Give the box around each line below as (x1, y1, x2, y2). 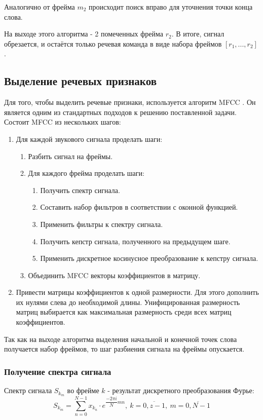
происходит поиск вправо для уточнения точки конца (89, 2, 253, 12)
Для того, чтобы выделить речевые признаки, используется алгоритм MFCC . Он (4, 97, 256, 107)
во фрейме (67, 385, 99, 396)
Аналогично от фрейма (4, 2, 75, 12)
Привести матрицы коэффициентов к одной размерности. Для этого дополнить (16, 287, 259, 297)
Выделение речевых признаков (4, 73, 157, 89)
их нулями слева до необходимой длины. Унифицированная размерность (16, 296, 240, 307)
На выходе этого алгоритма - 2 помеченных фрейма (4, 28, 164, 39)
